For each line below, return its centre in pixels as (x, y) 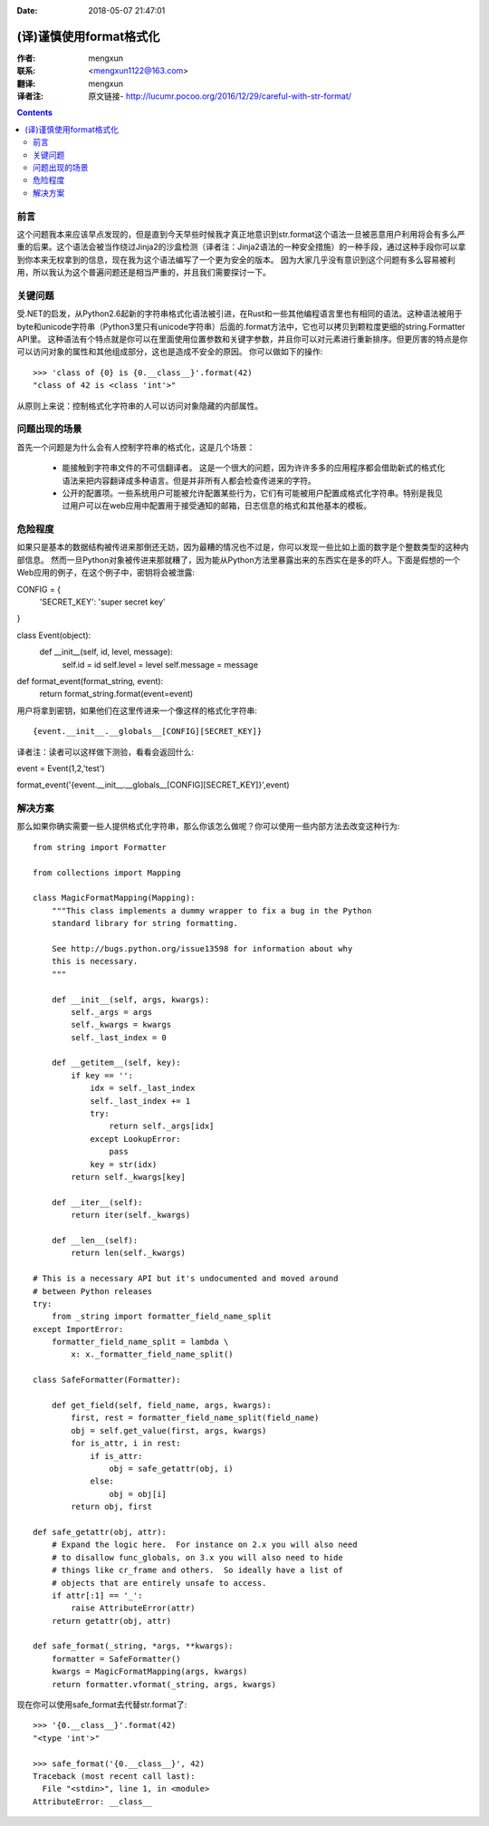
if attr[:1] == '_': (97, 1595)
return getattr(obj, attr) (111, 1621)
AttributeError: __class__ (93, 1802)
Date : (27, 10)
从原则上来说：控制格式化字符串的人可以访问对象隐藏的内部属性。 (139, 406)
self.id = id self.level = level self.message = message (160, 664)
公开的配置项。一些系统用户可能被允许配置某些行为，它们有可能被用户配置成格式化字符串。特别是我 (248, 493)
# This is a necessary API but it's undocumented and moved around (186, 1279)
